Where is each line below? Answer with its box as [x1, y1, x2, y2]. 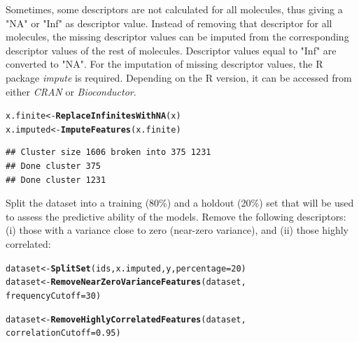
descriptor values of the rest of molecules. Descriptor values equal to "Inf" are [6, 43, 337, 57]
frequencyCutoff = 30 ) [6, 290, 101, 301]
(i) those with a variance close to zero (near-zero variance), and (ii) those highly [6, 223, 349, 237]
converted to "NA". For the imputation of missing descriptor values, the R [6, 57, 323, 71]
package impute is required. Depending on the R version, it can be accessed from [6, 70, 352, 84]
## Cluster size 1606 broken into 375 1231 [6, 147, 211, 158]
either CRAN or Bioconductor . [6, 84, 136, 98]
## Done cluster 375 [6, 161, 101, 172]
